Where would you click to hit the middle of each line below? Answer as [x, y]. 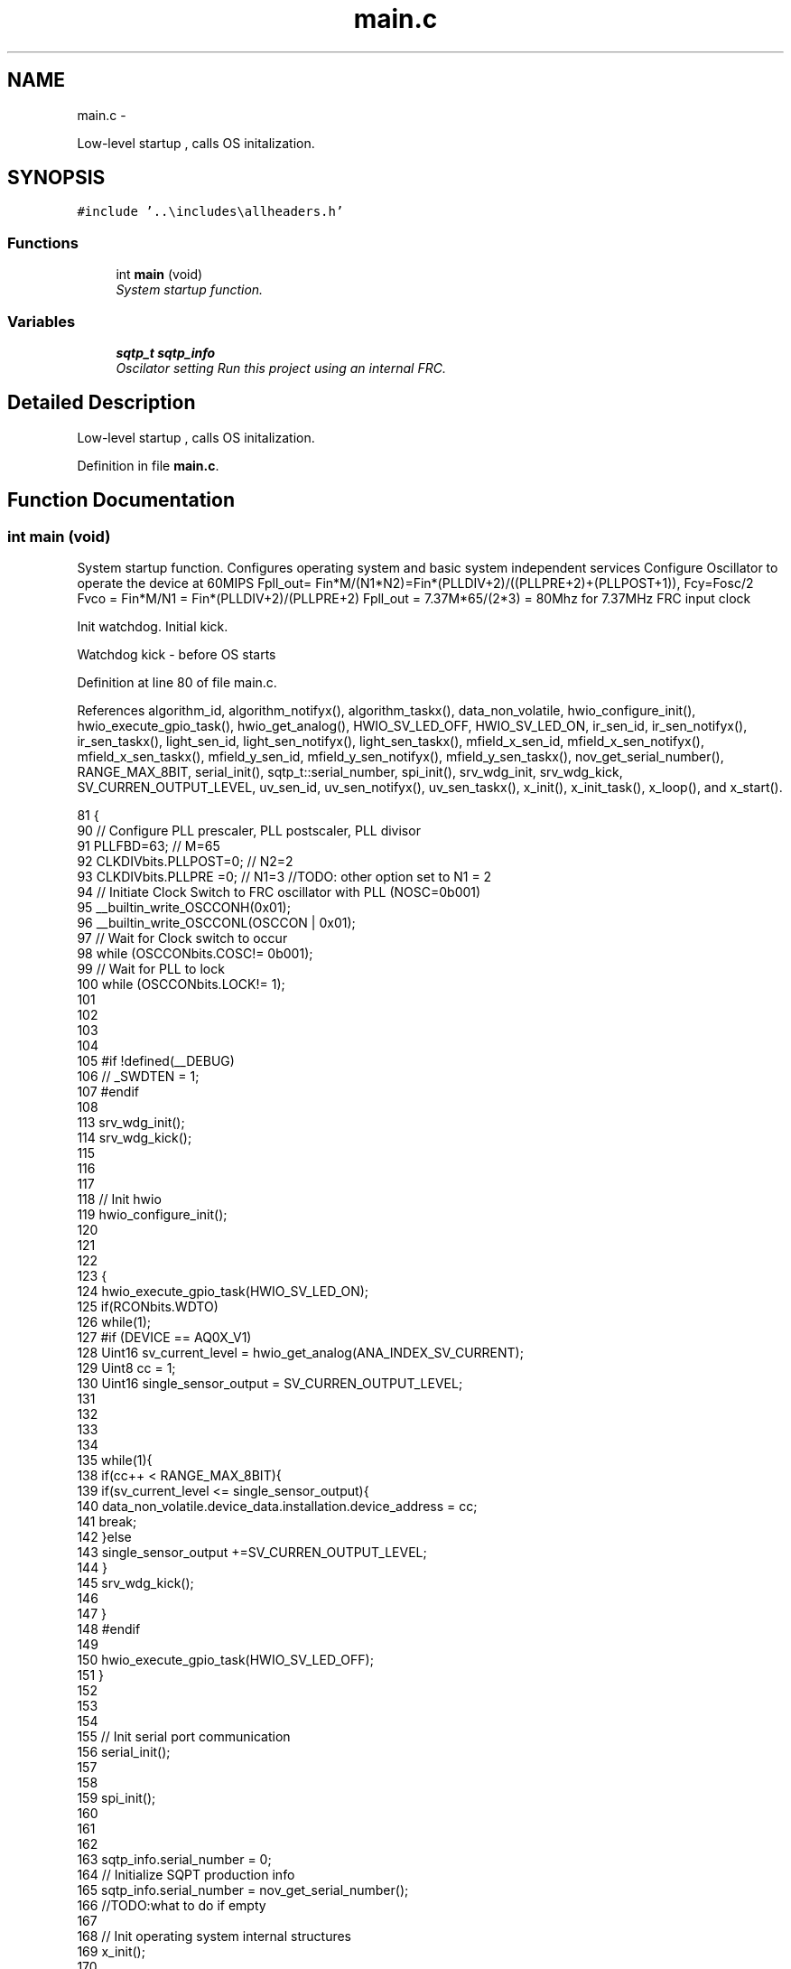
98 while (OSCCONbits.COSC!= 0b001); [195, 953]
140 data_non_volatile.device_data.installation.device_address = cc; [277, 1506]
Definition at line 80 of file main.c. [177, 682]
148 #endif [109, 1629]
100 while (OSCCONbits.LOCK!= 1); [181, 984]
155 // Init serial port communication [184, 1736]
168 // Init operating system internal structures [214, 1936]
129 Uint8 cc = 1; [126, 1368]
